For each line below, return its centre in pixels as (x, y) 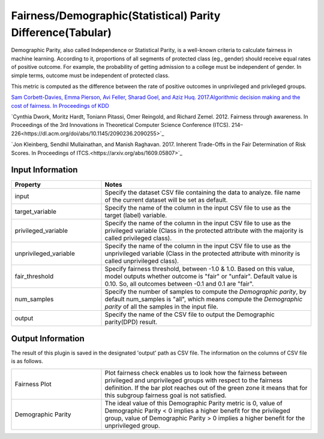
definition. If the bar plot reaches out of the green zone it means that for (206, 387)
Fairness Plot (33, 384)
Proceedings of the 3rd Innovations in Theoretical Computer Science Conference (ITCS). (121, 125)
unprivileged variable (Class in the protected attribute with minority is (202, 253)
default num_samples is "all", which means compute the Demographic (204, 299)
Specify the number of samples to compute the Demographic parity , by (205, 292)
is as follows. (27, 361)
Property (28, 184)
